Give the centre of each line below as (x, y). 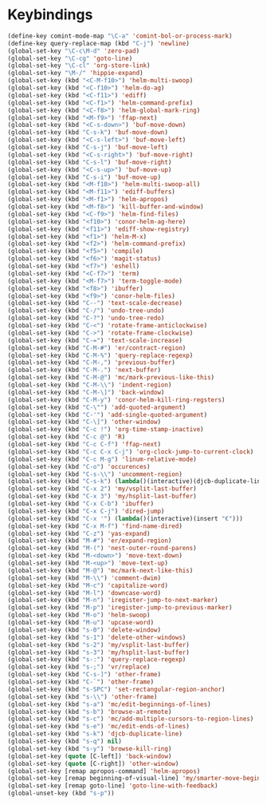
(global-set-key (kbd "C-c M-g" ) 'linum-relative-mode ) (102, 459)
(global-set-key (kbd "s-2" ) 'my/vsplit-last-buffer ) (99, 644)
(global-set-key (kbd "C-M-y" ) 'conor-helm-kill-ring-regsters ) (116, 400)
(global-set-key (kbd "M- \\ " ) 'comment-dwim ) (84, 578)
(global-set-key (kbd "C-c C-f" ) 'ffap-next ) (84, 445)
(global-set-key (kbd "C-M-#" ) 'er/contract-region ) (97, 348)
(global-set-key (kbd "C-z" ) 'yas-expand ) (79, 533)
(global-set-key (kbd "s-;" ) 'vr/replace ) (79, 667)
